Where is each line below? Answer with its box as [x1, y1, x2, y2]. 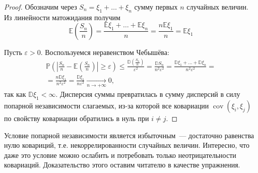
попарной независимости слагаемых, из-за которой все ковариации [4, 100, 209, 111]
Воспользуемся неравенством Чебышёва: [45, 46, 169, 57]
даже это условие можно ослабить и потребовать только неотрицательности [4, 149, 236, 160]
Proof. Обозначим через [4, 2, 77, 12]
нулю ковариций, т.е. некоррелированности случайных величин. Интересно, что [4, 140, 250, 150]
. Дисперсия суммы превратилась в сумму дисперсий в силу [55, 89, 240, 99]
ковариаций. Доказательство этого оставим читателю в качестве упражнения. [4, 159, 240, 170]
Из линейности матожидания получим [4, 12, 120, 22]
